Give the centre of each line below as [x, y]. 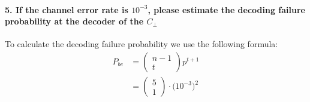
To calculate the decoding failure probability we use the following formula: [142, 44]
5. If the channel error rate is [67, 9]
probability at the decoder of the [74, 21]
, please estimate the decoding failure [226, 9]
